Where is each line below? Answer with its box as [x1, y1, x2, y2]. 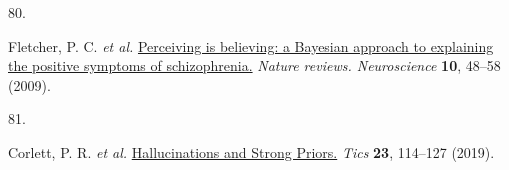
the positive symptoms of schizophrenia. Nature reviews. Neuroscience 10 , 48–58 [8, 55, 501, 76]
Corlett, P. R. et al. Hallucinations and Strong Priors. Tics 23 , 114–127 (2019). [8, 141, 495, 162]
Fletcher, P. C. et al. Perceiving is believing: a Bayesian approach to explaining [8, 35, 494, 56]
